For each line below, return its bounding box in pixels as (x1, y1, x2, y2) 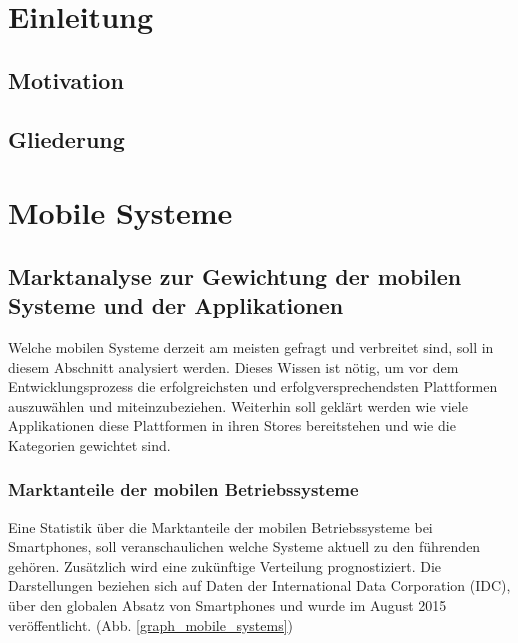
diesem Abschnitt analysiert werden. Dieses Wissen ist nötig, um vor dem (8, 356, 459, 377)
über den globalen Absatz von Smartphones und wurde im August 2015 (8, 595, 447, 616)
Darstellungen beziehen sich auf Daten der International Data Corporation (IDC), (8, 575, 511, 596)
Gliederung (8, 123, 125, 154)
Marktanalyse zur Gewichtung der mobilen (8, 260, 462, 291)
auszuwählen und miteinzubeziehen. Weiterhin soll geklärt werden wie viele (8, 395, 468, 416)
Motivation (8, 64, 124, 95)
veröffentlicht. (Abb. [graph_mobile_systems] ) (8, 614, 294, 635)
